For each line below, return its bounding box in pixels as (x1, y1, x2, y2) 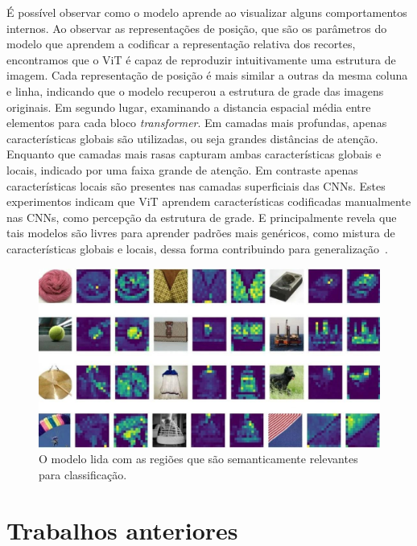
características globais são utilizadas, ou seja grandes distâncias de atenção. (6, 129, 378, 146)
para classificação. (39, 466, 127, 482)
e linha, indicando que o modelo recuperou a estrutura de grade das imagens (6, 82, 384, 99)
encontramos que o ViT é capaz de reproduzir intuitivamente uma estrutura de (6, 51, 396, 68)
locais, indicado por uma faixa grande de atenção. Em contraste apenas (6, 161, 358, 178)
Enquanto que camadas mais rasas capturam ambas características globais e (6, 146, 382, 162)
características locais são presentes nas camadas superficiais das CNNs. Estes (6, 177, 386, 194)
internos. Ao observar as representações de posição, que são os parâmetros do (6, 19, 387, 36)
